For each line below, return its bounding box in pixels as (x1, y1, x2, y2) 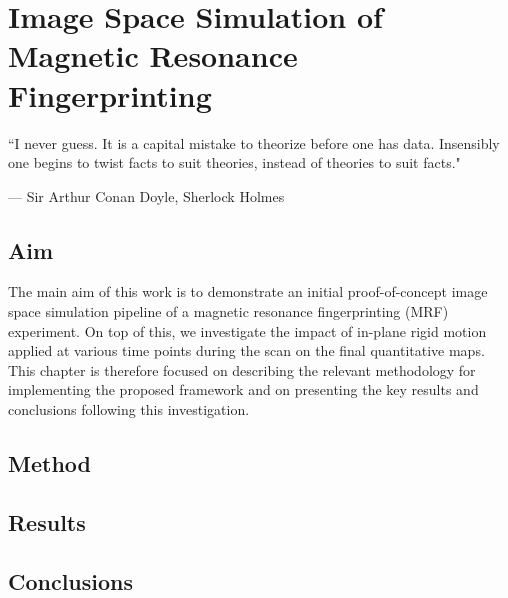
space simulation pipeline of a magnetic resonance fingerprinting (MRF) (8, 301, 449, 322)
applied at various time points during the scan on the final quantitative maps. (8, 340, 485, 361)
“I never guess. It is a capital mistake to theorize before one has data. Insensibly (8, 132, 500, 153)
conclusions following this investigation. (8, 399, 250, 420)
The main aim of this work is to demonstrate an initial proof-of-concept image (8, 281, 488, 302)
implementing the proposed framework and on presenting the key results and (8, 379, 479, 400)
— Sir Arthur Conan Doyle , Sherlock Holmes (8, 185, 285, 206)
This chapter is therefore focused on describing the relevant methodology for (8, 359, 476, 380)
